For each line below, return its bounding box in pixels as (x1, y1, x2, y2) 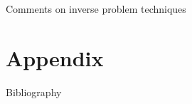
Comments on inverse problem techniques (6, 1, 186, 16)
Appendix (6, 43, 104, 72)
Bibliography (6, 84, 62, 99)
